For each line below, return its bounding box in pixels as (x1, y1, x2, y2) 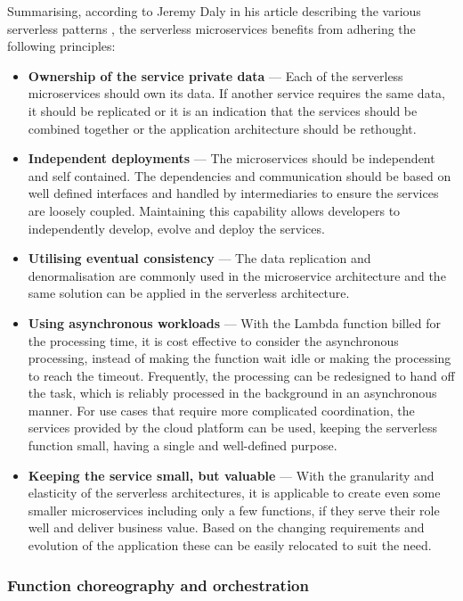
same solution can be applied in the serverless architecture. (28, 284, 350, 302)
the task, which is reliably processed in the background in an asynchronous (28, 383, 437, 402)
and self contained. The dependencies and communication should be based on (28, 166, 451, 185)
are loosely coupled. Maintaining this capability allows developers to (28, 201, 401, 219)
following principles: (7, 37, 116, 55)
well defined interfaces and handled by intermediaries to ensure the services (28, 184, 439, 202)
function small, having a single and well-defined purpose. (28, 436, 337, 455)
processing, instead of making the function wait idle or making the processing (28, 349, 451, 367)
